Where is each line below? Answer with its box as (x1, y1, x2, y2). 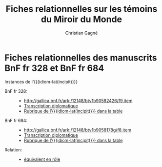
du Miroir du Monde (40, 14, 122, 25)
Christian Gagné (65, 30, 98, 36)
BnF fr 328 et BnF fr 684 (4, 63, 104, 74)
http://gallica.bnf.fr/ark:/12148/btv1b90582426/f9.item (23, 98, 133, 104)
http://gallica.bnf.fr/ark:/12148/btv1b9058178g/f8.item (23, 127, 132, 133)
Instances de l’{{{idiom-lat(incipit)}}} (4, 79, 78, 84)
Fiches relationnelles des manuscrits (4, 52, 157, 63)
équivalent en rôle (23, 156, 61, 162)
